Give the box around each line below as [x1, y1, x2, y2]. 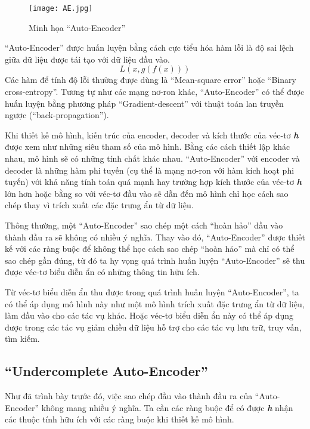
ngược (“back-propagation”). [5, 109, 109, 121]
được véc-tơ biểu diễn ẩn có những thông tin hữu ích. [5, 266, 200, 278]
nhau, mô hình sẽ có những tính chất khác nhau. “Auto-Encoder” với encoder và [5, 152, 300, 164]
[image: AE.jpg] [29, 4, 93, 13]
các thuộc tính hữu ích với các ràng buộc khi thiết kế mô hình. [5, 413, 234, 425]
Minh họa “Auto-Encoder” [29, 21, 126, 33]
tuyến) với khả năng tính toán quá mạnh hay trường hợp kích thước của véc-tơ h [5, 175, 302, 188]
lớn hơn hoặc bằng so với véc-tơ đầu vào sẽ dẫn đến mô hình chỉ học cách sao [5, 187, 289, 199]
